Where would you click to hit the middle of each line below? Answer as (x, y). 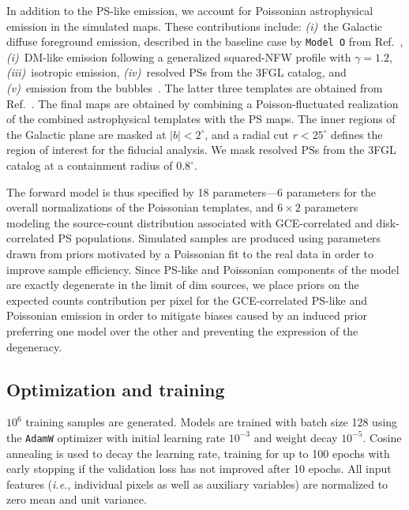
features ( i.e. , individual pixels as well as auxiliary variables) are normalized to (197, 484)
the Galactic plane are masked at (86, 134)
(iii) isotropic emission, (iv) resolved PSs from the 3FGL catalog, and (176, 72)
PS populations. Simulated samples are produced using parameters (220, 238)
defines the (357, 134)
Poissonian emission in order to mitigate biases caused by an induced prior (187, 315)
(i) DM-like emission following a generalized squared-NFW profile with (179, 56)
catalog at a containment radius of (90, 165)
